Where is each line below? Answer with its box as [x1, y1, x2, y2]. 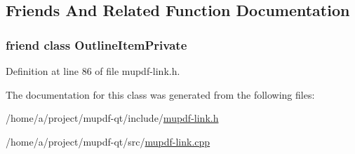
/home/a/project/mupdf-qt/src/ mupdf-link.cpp [6, 134, 210, 148]
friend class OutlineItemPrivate [6, 36, 187, 53]
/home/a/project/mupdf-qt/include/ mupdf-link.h [6, 111, 219, 125]
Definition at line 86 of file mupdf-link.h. [6, 64, 180, 78]
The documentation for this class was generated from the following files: [6, 87, 315, 101]
